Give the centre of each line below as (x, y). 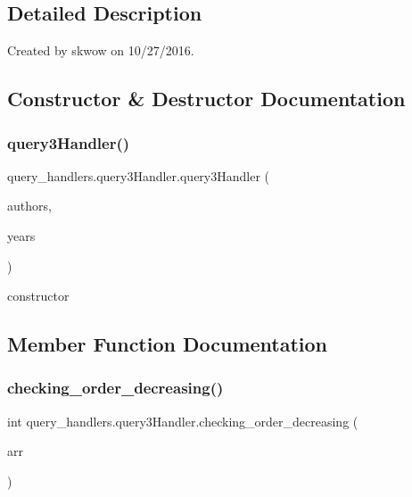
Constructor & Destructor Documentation (206, 99)
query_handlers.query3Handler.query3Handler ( (138, 175)
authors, (29, 206)
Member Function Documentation (168, 344)
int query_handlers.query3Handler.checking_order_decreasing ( (183, 421)
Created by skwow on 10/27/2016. (101, 50)
